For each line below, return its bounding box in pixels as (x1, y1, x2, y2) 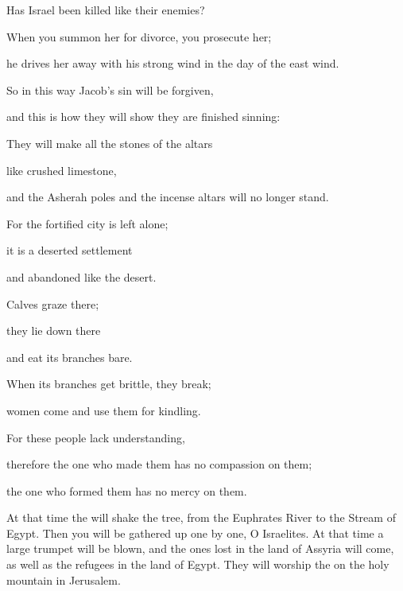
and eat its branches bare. (6, 348, 133, 365)
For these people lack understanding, (6, 429, 185, 445)
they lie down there (6, 322, 101, 339)
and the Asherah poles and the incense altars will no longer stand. (6, 189, 329, 205)
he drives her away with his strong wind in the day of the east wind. (6, 55, 339, 72)
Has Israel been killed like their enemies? (6, 2, 205, 17)
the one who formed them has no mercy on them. (6, 482, 247, 499)
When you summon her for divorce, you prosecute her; (6, 28, 272, 45)
